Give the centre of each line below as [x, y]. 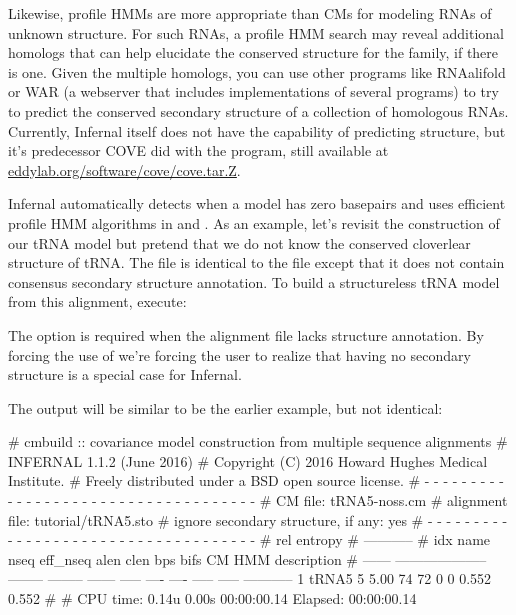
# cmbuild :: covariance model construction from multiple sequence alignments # [258, 441]
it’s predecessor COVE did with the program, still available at [198, 150]
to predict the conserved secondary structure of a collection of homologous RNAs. [258, 110]
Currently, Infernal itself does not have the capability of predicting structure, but [257, 130]
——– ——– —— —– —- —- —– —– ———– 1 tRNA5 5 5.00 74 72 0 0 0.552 [250, 578]
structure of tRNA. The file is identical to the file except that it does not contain [256, 262]
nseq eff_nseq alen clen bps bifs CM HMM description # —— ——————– [247, 558]
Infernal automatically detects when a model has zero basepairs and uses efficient [257, 203]
